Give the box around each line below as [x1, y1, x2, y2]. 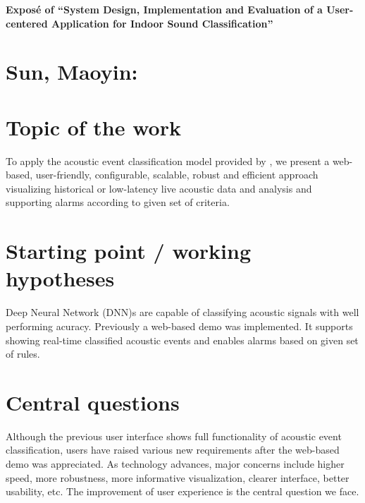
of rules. [6, 346, 40, 361]
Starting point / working [6, 236, 252, 265]
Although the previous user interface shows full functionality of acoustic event [6, 428, 342, 443]
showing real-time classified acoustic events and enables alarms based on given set [6, 332, 359, 347]
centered [6, 16, 48, 30]
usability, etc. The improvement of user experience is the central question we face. [6, 484, 359, 499]
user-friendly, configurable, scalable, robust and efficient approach [35, 167, 318, 182]
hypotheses [6, 264, 115, 293]
